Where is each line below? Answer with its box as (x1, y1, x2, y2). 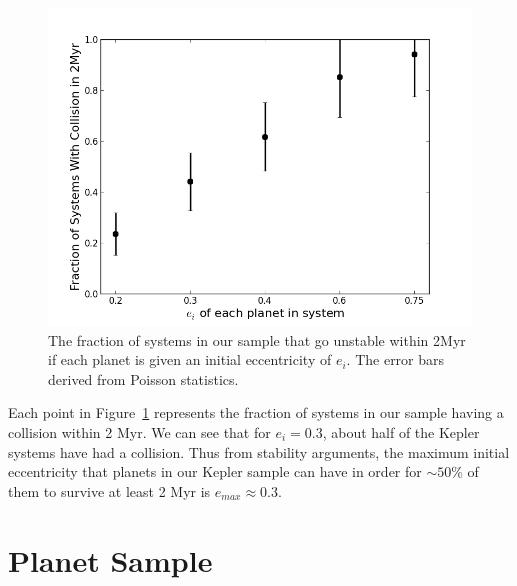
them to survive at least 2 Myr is (8, 480, 211, 501)
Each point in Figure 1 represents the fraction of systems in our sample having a (8, 402, 504, 423)
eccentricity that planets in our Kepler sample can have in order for (8, 461, 422, 482)
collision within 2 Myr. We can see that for (8, 421, 271, 442)
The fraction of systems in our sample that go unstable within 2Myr (48, 329, 466, 350)
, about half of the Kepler (322, 421, 480, 442)
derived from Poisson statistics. (48, 368, 239, 389)
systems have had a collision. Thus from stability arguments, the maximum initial (8, 441, 510, 462)
